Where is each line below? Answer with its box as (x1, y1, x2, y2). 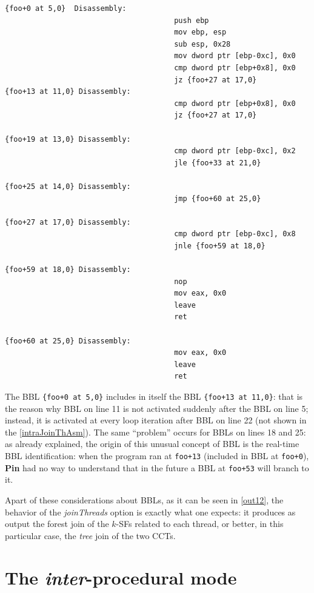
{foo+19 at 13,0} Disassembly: (5, 134, 131, 144)
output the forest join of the (5, 517, 109, 530)
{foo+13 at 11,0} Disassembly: (5, 87, 131, 96)
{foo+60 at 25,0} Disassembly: (5, 336, 131, 345)
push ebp (174, 16, 209, 25)
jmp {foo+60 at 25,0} (174, 194, 261, 203)
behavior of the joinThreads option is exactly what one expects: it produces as (5, 505, 296, 518)
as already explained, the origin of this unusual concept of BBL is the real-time (5, 437, 299, 450)
